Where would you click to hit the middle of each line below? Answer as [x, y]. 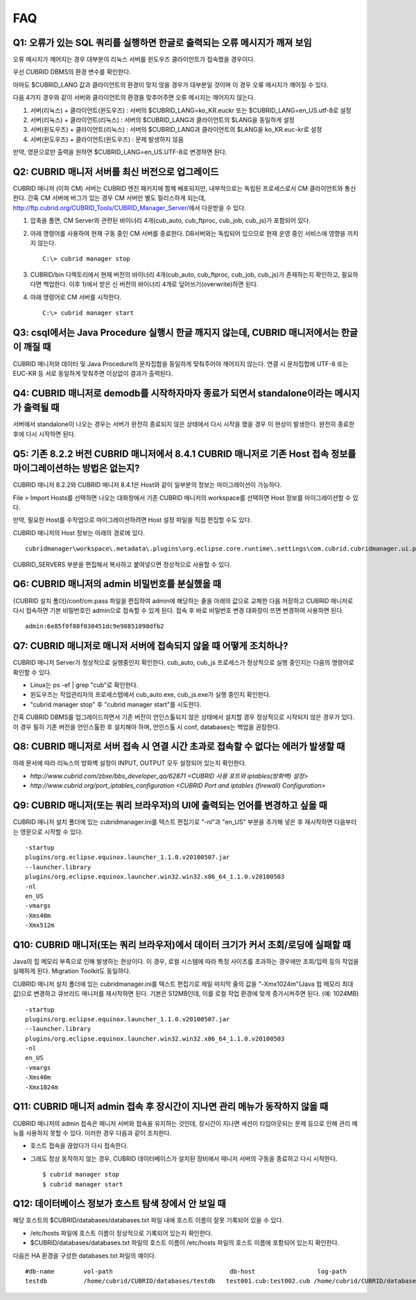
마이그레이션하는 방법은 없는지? [76, 468]
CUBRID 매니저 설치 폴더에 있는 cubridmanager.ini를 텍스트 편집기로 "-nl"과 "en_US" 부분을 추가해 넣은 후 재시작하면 [173, 822]
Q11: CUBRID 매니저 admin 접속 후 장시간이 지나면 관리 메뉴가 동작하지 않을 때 [171, 1107]
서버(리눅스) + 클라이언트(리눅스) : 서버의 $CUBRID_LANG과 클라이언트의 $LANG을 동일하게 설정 [162, 120]
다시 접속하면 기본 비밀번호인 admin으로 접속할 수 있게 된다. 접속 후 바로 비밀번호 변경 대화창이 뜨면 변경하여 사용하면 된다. [179, 610]
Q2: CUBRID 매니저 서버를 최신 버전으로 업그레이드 [116, 172]
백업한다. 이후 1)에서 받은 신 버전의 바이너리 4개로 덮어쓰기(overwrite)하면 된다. [151, 284]
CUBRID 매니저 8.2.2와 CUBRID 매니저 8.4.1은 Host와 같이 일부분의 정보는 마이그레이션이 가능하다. [147, 485]
